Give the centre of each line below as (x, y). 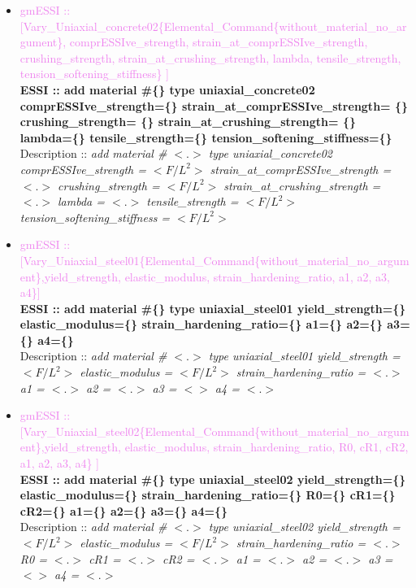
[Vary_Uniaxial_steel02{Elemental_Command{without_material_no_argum (214, 431)
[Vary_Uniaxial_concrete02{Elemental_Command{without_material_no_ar (213, 26)
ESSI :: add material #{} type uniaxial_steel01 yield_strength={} (213, 308)
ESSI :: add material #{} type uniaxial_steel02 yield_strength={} (213, 479)
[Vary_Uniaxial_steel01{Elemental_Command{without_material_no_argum (214, 260)
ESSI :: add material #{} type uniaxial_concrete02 (167, 89)
